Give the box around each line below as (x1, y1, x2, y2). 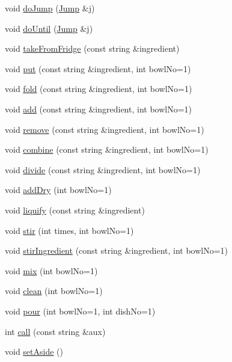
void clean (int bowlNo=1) (5, 284, 103, 297)
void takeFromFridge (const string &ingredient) (5, 42, 180, 55)
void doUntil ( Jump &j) (5, 22, 93, 34)
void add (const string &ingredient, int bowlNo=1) (5, 102, 192, 115)
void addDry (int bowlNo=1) (5, 183, 112, 196)
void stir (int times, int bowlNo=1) (5, 224, 134, 236)
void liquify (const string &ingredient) (5, 203, 145, 216)
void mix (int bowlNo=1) (5, 264, 98, 277)
